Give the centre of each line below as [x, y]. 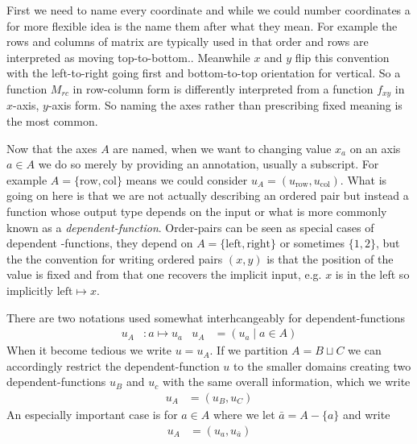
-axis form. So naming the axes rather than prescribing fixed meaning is [225, 105]
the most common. [52, 121]
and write [367, 414]
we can [365, 350]
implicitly [30, 290]
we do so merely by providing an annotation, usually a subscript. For [208, 164]
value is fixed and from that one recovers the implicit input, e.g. [164, 274]
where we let [244, 414]
